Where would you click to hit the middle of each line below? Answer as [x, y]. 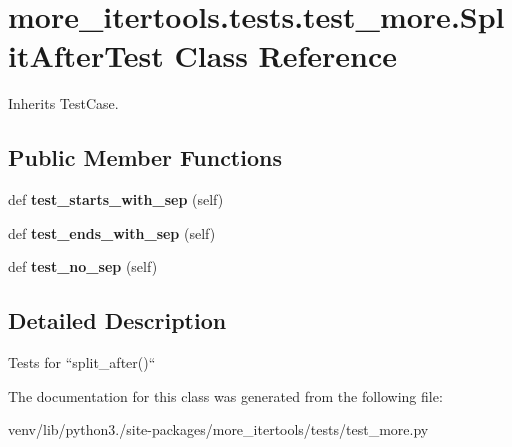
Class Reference [286, 55]
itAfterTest [86, 55]
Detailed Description [117, 320]
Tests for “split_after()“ [82, 362]
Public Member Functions [145, 157]
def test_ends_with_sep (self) [112, 232]
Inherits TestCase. [63, 103]
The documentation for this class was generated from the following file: [225, 395]
